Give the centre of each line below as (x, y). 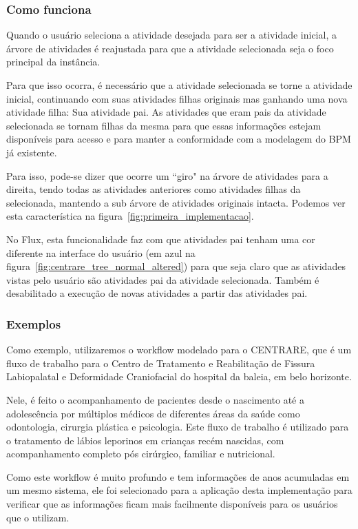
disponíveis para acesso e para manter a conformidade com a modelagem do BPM (179, 139)
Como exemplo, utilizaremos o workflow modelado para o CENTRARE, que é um (179, 350)
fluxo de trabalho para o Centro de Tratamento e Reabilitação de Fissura (161, 363)
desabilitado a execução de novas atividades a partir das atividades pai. (157, 293)
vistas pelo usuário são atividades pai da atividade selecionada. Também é (163, 279)
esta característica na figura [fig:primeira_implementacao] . (130, 216)
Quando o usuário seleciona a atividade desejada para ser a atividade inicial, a (171, 35)
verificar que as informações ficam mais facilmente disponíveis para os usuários (172, 504)
